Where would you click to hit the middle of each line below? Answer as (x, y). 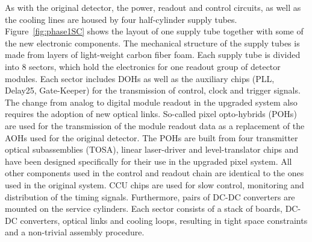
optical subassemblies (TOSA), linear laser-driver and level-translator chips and (152, 149)
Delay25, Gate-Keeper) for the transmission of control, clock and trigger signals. (153, 90)
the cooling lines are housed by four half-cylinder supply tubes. (121, 19)
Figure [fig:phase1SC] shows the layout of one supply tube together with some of (154, 31)
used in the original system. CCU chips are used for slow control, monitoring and (154, 184)
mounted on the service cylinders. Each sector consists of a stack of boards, (144, 209)
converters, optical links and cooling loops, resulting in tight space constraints (164, 220)
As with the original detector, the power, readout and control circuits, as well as (153, 7)
